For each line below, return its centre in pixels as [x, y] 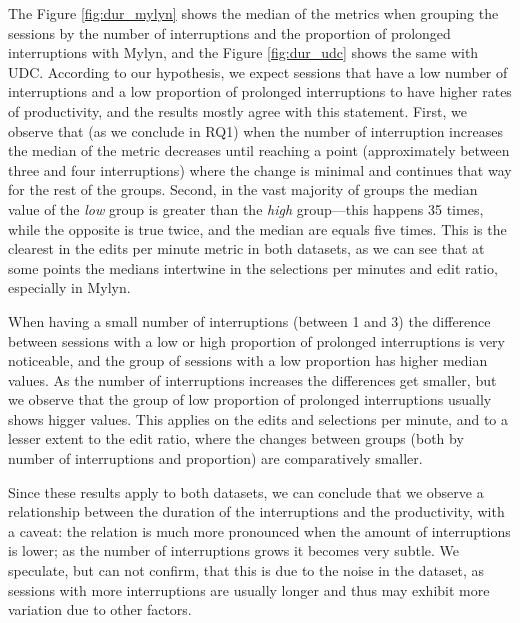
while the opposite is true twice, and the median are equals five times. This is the [257, 228]
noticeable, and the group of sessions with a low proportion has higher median [248, 360]
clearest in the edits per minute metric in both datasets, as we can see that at [246, 248]
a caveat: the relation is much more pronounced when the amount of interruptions [259, 530]
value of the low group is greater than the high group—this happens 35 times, [246, 208]
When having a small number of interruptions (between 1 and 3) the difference [249, 320]
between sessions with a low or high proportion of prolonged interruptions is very [256, 340]
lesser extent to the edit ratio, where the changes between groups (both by [236, 438]
